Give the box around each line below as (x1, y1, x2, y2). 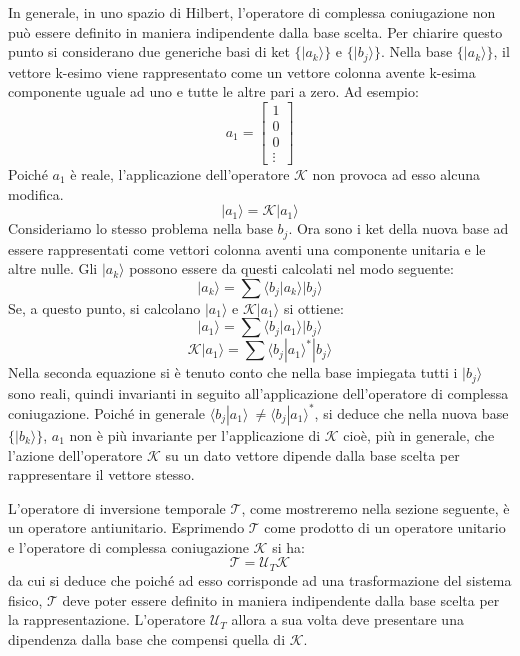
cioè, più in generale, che (343, 424, 495, 445)
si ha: (272, 536, 305, 557)
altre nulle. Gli (8, 258, 98, 279)
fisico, (8, 589, 43, 610)
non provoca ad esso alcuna (312, 163, 480, 184)
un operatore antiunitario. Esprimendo (8, 517, 245, 538)
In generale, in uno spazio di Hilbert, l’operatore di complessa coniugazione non (8, 2, 496, 22)
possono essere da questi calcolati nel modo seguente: (129, 258, 454, 279)
